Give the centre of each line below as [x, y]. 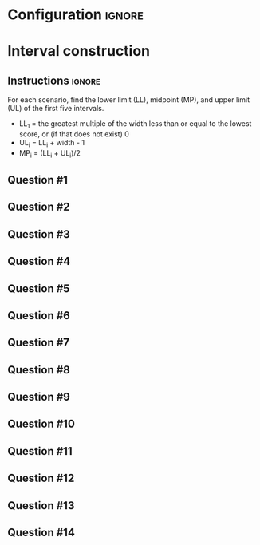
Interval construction [79, 51]
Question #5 [39, 288]
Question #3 [39, 234]
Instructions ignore [54, 80]
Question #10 [41, 424]
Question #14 [41, 533]
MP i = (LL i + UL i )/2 [50, 154]
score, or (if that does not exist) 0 [74, 134]
